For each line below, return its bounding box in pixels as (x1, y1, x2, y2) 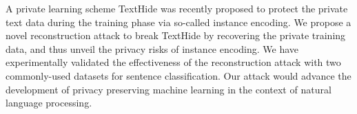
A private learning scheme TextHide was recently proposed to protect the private (6, 1, 348, 15)
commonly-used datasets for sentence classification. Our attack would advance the (6, 68, 351, 82)
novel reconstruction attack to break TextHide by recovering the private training (6, 28, 346, 43)
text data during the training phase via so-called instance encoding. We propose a (6, 14, 351, 29)
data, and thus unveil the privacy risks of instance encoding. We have (6, 41, 299, 56)
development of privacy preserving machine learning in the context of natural (6, 82, 331, 96)
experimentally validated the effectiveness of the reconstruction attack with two (6, 55, 341, 69)
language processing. (6, 95, 92, 110)
